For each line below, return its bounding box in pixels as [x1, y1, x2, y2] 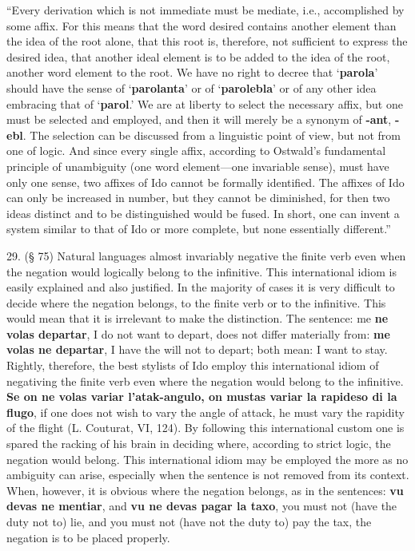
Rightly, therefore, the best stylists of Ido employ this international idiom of [6, 357, 379, 374]
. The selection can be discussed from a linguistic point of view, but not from [22, 126, 401, 143]
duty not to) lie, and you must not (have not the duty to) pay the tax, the [6, 513, 372, 529]
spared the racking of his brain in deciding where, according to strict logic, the [6, 435, 391, 452]
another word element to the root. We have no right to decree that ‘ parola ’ [6, 64, 378, 81]
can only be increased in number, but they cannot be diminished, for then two [6, 189, 390, 206]
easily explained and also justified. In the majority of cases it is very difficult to [6, 279, 395, 295]
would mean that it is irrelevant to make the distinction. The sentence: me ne [6, 310, 389, 327]
